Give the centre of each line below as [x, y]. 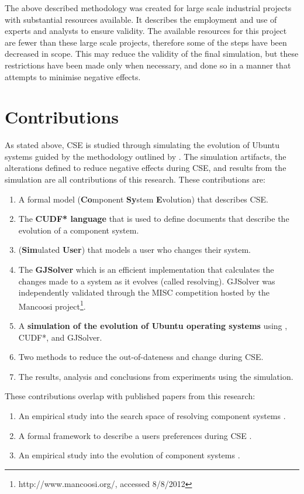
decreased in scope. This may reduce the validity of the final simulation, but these [152, 54]
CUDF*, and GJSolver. [60, 337]
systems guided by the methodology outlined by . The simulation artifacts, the [146, 156]
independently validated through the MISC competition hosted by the [144, 292]
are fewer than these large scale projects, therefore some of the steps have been [146, 42]
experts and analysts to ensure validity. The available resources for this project [146, 31]
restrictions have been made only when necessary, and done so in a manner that [148, 65]
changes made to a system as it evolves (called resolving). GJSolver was [147, 281]
